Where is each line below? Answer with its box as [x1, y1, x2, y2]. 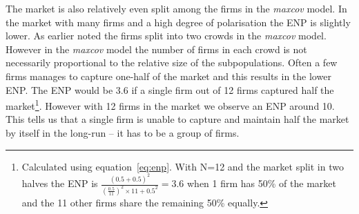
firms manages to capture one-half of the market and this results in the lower [6, 68, 331, 83]
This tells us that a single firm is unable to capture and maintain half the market [6, 112, 349, 126]
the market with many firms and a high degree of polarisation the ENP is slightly [6, 14, 351, 29]
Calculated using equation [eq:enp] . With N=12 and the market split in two [21, 159, 344, 173]
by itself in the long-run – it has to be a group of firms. [6, 126, 240, 139]
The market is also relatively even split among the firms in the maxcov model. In [6, 1, 347, 15]
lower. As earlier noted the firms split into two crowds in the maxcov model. [6, 28, 327, 43]
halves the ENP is [21, 176, 98, 191]
